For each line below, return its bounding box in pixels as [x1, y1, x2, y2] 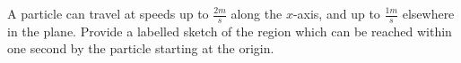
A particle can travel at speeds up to [7, 4, 209, 22]
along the [230, 4, 283, 22]
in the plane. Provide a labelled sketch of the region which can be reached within [7, 21, 452, 40]
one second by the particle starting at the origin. [7, 39, 274, 58]
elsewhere [402, 4, 455, 22]
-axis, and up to [292, 4, 380, 22]
